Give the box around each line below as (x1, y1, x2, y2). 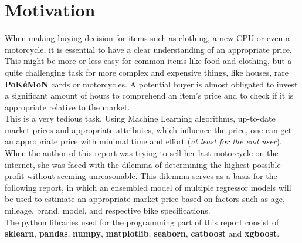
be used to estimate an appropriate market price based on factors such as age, (5, 193, 285, 205)
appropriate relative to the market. (5, 100, 130, 113)
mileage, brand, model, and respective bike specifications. (5, 204, 211, 217)
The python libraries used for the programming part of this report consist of (5, 215, 279, 228)
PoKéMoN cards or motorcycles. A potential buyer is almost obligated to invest (5, 77, 298, 90)
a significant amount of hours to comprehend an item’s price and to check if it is (5, 89, 294, 102)
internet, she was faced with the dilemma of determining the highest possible (5, 158, 281, 170)
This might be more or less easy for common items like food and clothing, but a (5, 55, 292, 67)
